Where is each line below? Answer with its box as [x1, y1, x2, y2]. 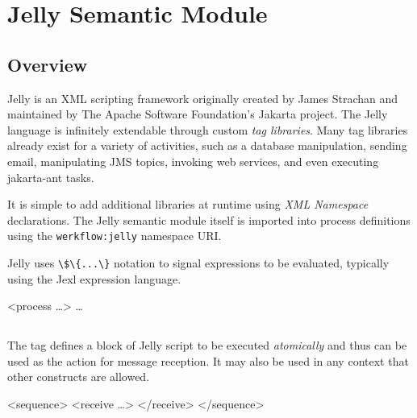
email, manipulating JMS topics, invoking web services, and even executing [7, 152, 379, 169]
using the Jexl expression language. [7, 270, 181, 287]
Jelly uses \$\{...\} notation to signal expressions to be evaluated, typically [7, 254, 390, 271]
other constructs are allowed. [7, 368, 150, 385]
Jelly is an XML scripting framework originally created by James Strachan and [7, 89, 398, 106]
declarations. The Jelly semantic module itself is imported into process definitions [7, 211, 411, 228]
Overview [7, 52, 88, 77]
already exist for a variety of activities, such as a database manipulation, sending [7, 137, 407, 154]
